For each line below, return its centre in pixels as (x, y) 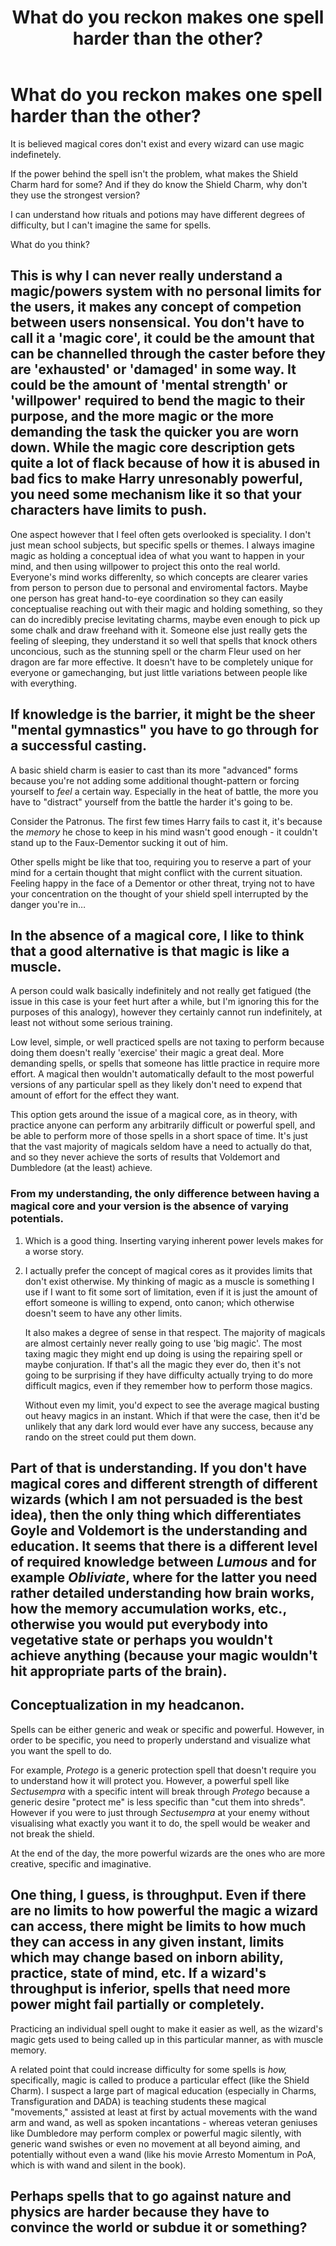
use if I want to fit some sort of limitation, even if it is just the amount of (171, 1292)
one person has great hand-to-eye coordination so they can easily (147, 598)
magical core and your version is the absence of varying (149, 1206)
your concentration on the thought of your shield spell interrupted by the (159, 893)
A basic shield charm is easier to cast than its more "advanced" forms (154, 770)
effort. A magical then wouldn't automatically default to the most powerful (162, 1074)
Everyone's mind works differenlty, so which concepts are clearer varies (159, 577)
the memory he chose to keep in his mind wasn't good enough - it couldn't (164, 832)
